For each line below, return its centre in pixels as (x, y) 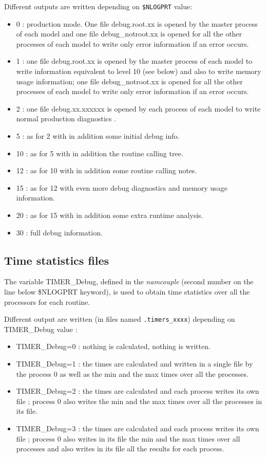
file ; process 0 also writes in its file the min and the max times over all (128, 438)
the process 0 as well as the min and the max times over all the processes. (132, 373)
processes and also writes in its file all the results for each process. (120, 449)
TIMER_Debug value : (41, 329)
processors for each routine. (47, 301)
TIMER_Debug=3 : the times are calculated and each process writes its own (138, 428)
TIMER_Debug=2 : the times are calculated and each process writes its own (138, 391)
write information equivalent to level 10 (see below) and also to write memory (139, 71)
